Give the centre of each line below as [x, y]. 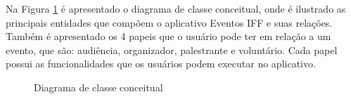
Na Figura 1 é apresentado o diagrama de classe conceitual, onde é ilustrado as [176, 8]
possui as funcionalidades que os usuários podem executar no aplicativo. [161, 64]
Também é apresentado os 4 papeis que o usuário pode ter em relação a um [168, 36]
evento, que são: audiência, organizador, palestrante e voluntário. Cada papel [172, 49]
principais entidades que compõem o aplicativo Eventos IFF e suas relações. [169, 22]
